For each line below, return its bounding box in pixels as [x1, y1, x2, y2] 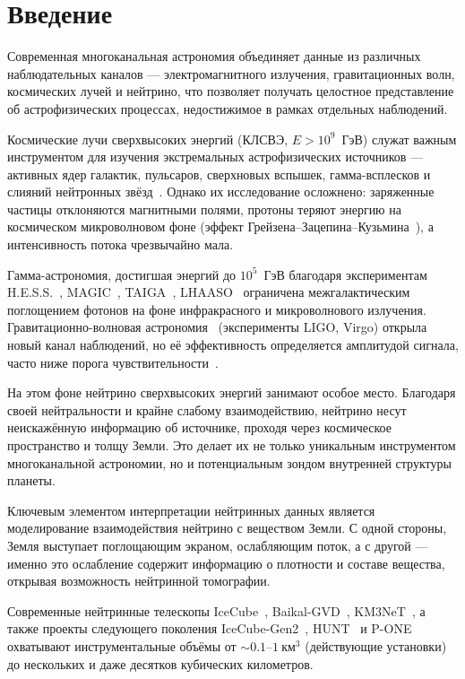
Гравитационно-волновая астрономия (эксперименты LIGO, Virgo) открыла [7, 318, 427, 336]
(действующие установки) [305, 636, 447, 655]
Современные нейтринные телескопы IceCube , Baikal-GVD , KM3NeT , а [7, 601, 426, 620]
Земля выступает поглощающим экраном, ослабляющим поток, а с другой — [7, 535, 428, 554]
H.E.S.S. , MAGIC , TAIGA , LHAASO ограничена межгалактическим [7, 283, 410, 301]
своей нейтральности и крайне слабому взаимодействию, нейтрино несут [7, 400, 407, 419]
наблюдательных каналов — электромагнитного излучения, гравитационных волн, [7, 64, 455, 83]
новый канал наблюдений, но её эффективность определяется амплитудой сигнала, [7, 335, 459, 354]
